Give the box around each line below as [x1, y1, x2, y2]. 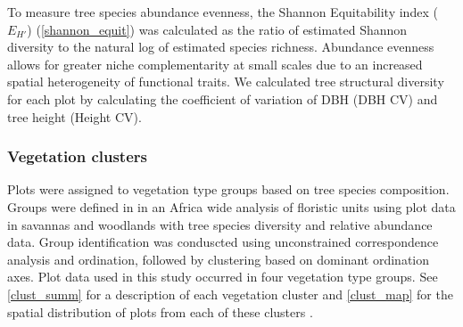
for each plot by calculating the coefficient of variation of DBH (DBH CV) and [7, 89, 438, 108]
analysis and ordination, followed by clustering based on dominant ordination [7, 249, 430, 268]
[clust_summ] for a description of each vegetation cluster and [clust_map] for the [7, 284, 453, 303]
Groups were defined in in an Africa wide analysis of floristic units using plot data [7, 197, 456, 216]
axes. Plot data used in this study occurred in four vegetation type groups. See [7, 267, 438, 286]
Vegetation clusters [7, 145, 147, 168]
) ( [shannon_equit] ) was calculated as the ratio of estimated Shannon [27, 20, 408, 38]
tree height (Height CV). [7, 107, 142, 126]
